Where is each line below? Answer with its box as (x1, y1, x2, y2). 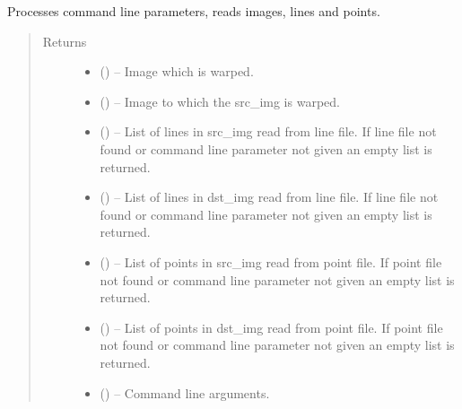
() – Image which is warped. (100, 62, 254, 81)
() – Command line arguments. (100, 383, 270, 402)
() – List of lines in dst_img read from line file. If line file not (100, 187, 439, 206)
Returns (42, 31, 87, 50)
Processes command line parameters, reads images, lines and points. (7, 2, 380, 20)
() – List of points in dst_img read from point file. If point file (100, 318, 443, 336)
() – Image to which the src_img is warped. (100, 91, 340, 110)
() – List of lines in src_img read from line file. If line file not (100, 122, 437, 141)
